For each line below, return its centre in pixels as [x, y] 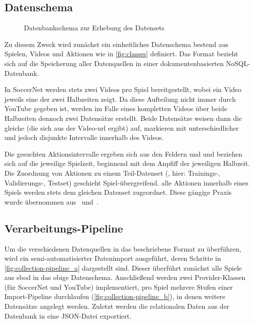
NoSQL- [238, 63]
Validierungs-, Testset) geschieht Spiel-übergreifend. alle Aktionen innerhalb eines [127, 182]
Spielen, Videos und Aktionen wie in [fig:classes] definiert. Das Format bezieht [121, 54]
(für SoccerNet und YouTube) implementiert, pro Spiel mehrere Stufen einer [119, 287]
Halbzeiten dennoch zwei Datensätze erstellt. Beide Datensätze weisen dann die [123, 118]
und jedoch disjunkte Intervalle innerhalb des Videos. [84, 137]
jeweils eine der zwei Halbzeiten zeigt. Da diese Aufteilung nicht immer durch [120, 99]
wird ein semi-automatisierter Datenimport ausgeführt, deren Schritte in [113, 258]
